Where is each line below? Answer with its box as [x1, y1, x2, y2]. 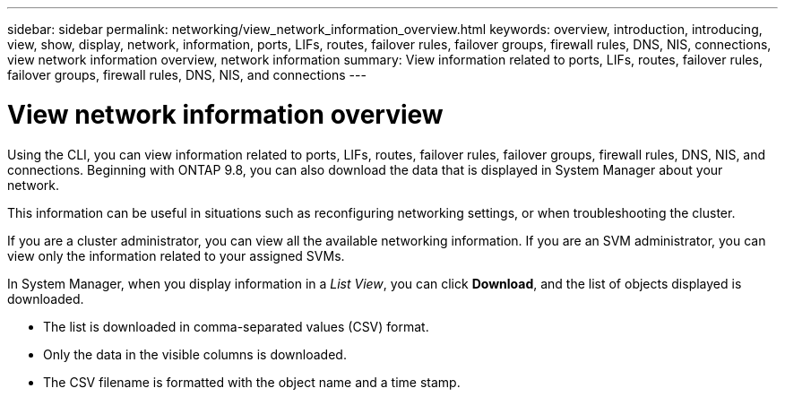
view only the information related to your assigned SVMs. [7, 247, 345, 263]
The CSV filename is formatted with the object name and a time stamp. [43, 374, 461, 390]
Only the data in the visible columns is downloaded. [43, 346, 347, 362]
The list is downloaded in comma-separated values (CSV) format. [43, 318, 429, 334]
